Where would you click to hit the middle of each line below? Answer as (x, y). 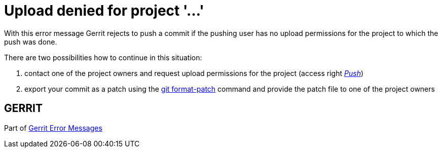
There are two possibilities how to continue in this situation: (103, 57)
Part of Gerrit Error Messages (53, 128)
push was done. (31, 42)
